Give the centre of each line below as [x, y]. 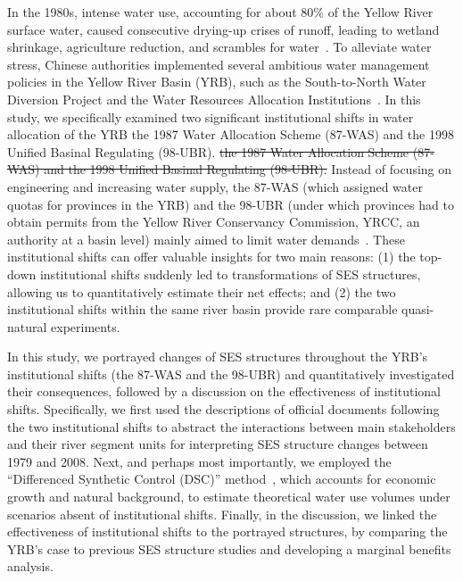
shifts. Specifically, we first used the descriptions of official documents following [223, 409]
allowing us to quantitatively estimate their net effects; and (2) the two [202, 291]
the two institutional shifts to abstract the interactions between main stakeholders [231, 426]
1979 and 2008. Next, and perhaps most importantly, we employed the [199, 461]
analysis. [30, 566]
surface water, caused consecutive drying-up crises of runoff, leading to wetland [223, 29]
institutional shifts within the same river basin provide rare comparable [203, 309]
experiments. [86, 326]
